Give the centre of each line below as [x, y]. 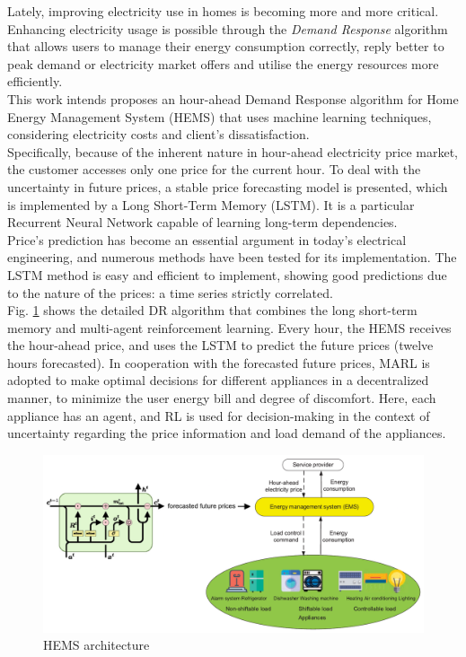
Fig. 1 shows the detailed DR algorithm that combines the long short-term [212, 310]
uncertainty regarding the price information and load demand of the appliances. [227, 433]
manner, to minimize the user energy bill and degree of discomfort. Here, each [222, 398]
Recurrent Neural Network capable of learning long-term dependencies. [202, 222]
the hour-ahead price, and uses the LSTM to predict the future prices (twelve [220, 345]
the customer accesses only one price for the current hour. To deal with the [214, 169]
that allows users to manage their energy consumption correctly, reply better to [226, 46]
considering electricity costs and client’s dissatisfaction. [158, 134]
